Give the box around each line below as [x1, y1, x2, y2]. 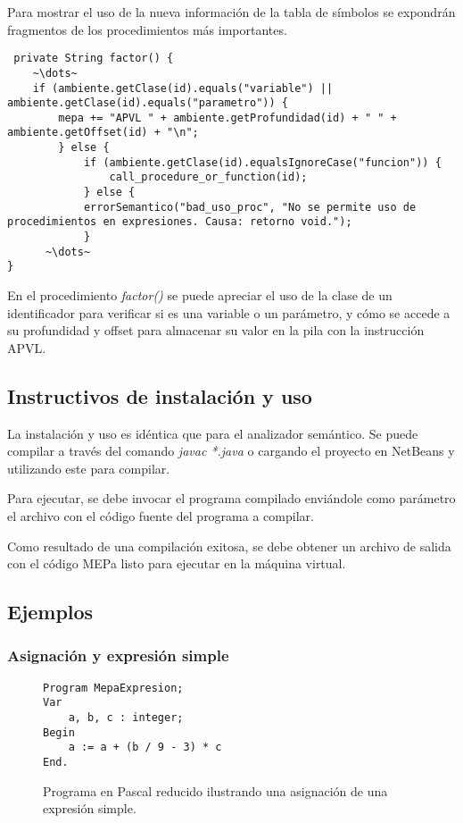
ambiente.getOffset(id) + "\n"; [7, 126, 199, 139]
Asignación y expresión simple [7, 644, 229, 667]
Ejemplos [7, 598, 94, 626]
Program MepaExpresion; [43, 681, 184, 694]
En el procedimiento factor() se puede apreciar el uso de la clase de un [7, 286, 393, 305]
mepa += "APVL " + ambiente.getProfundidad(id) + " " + [58, 111, 397, 124]
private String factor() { [13, 52, 174, 65]
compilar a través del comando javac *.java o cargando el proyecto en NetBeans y [7, 441, 455, 460]
